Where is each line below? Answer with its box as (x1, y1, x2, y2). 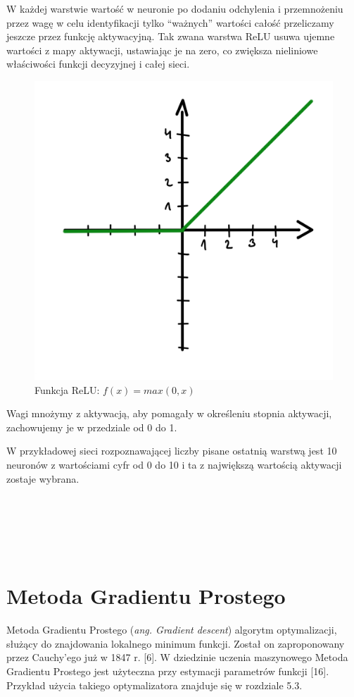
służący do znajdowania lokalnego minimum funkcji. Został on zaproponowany (6, 636, 345, 650)
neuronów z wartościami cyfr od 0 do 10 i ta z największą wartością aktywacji (6, 457, 342, 471)
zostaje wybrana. (6, 471, 80, 486)
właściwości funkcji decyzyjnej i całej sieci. (6, 56, 190, 71)
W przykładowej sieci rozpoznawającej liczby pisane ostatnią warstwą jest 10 (6, 443, 337, 458)
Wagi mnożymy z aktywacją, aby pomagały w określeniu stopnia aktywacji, (6, 406, 332, 421)
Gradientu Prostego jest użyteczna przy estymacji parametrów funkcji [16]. (6, 664, 329, 678)
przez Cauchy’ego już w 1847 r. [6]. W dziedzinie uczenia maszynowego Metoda (6, 650, 348, 665)
